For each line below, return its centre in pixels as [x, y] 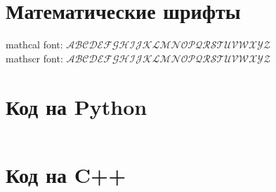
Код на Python [77, 106]
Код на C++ [66, 174]
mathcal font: [34, 44]
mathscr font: [34, 58]
